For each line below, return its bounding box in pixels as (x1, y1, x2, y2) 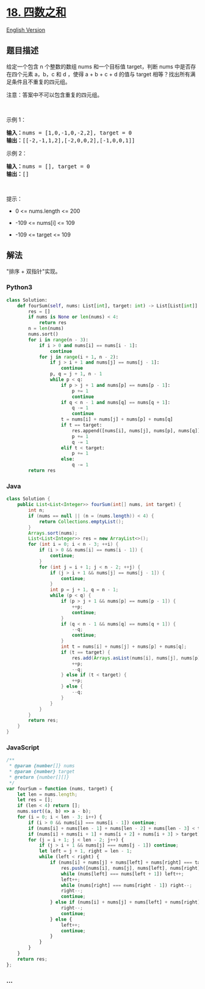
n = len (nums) (28, 325, 64, 332)
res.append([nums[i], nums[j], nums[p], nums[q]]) (71, 427, 203, 434)
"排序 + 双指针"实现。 (6, 267, 61, 275)
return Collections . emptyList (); (38, 518, 124, 524)
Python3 (6, 283, 32, 292)
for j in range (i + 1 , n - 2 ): (38, 354, 119, 360)
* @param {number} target (9, 768, 75, 775)
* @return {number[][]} (9, 774, 70, 780)
